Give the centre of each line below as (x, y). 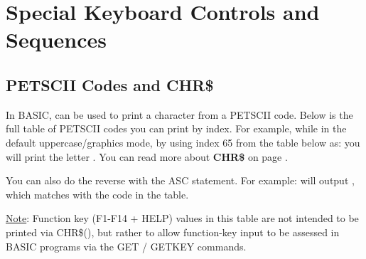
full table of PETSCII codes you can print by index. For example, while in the (176, 128)
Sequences (56, 39)
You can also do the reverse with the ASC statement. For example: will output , (180, 180)
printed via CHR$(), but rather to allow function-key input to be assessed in (173, 232)
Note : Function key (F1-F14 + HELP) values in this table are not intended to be (182, 218)
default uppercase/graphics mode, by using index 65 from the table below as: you (183, 142)
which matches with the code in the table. (97, 194)
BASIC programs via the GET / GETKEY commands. (126, 246)
